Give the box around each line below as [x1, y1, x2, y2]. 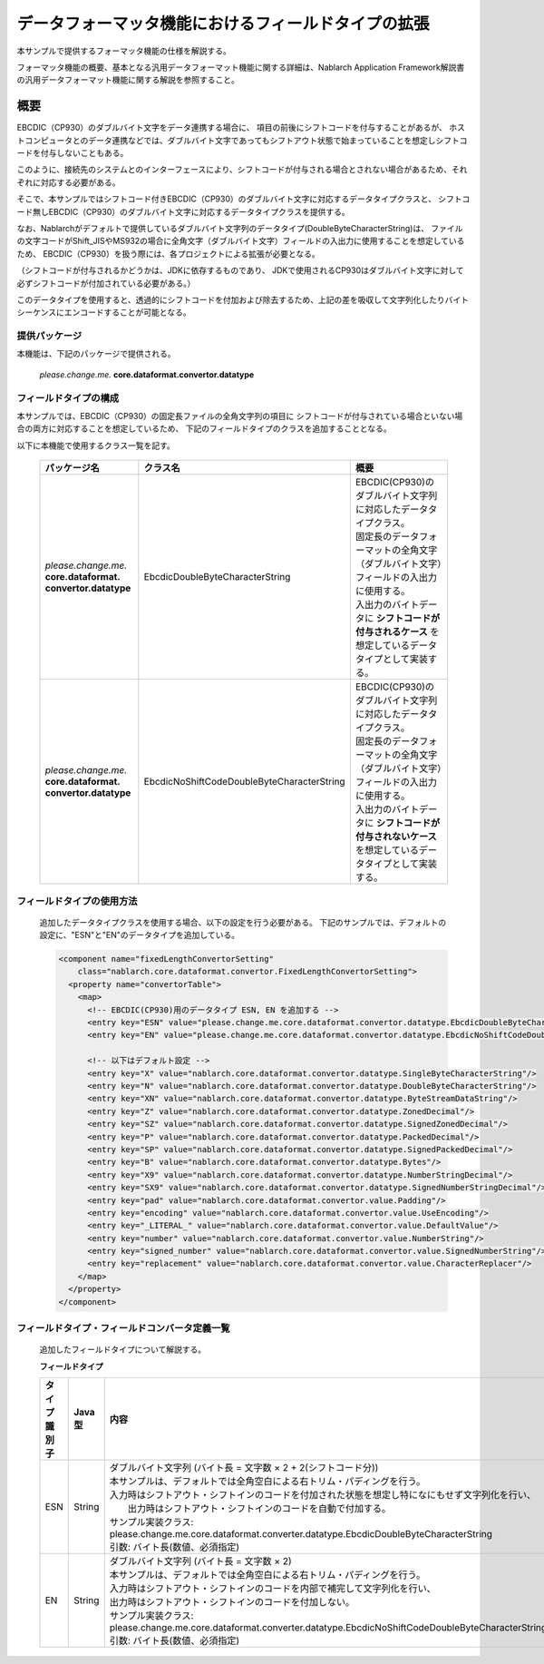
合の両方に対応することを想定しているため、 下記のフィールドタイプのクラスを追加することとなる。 [16, 423, 392, 435]
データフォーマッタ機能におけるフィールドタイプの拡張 [16, 14, 430, 34]
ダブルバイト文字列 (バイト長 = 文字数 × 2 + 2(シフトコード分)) [109, 1461, 379, 1473]
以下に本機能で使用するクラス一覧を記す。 [16, 440, 176, 451]
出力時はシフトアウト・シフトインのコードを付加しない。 [109, 1595, 355, 1608]
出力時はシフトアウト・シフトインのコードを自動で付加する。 [127, 1502, 392, 1514]
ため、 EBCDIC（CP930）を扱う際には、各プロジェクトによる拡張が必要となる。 [16, 248, 321, 259]
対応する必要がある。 [40, 177, 121, 188]
